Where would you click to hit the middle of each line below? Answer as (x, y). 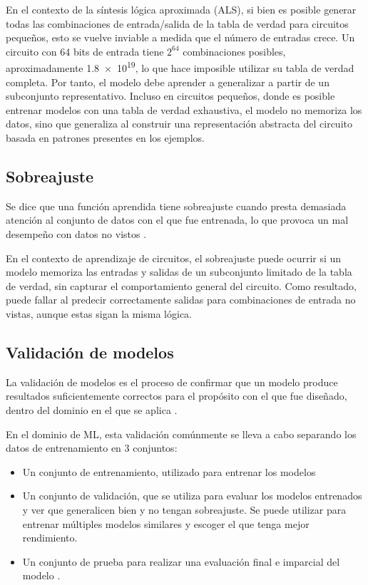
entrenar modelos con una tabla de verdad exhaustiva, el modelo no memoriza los (184, 109)
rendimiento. (50, 538)
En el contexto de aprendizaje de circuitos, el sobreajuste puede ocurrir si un (174, 258)
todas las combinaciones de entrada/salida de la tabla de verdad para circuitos (177, 23)
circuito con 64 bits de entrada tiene (85, 51)
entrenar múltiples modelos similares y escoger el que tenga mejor (166, 523)
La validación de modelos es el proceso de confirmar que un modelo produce (172, 382)
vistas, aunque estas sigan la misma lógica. (99, 313)
